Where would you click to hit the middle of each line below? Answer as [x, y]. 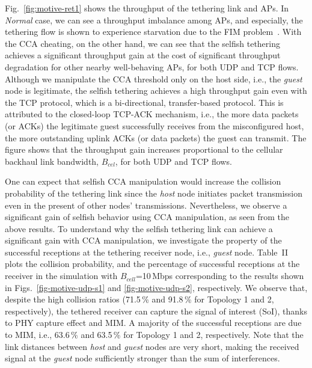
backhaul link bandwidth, [52, 161]
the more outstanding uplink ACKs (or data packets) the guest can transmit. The [156, 137]
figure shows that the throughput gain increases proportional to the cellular [144, 149]
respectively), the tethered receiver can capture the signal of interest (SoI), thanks [156, 311]
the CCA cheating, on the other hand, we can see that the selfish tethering [142, 43]
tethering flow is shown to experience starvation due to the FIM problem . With [153, 32]
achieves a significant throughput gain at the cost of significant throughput [143, 55]
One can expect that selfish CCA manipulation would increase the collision [143, 181]
